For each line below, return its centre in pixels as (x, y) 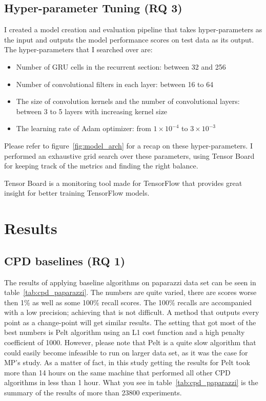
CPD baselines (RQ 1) (65, 260)
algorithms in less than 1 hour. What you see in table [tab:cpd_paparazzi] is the (131, 382)
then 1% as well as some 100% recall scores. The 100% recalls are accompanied (128, 302)
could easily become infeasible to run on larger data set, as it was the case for (126, 352)
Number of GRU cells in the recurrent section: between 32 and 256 (121, 66)
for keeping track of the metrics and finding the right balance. (101, 166)
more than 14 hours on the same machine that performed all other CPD (117, 372)
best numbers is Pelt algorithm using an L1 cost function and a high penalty (125, 332)
